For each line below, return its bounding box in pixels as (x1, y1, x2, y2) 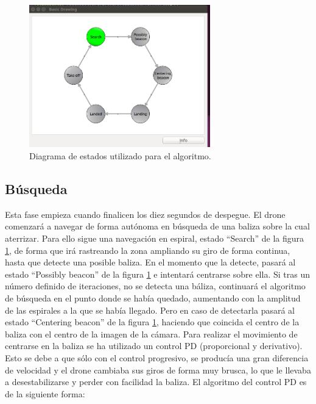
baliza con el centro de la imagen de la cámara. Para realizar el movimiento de (5, 327, 298, 340)
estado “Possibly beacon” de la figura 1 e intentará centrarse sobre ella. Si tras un (5, 267, 310, 280)
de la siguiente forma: (5, 387, 85, 400)
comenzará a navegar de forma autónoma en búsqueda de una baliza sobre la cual (5, 220, 310, 233)
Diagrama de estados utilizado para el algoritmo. (29, 150, 211, 162)
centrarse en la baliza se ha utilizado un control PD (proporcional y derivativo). (5, 339, 303, 352)
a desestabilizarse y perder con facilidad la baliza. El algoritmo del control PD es (5, 375, 307, 388)
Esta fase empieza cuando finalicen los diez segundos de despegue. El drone (5, 207, 286, 220)
